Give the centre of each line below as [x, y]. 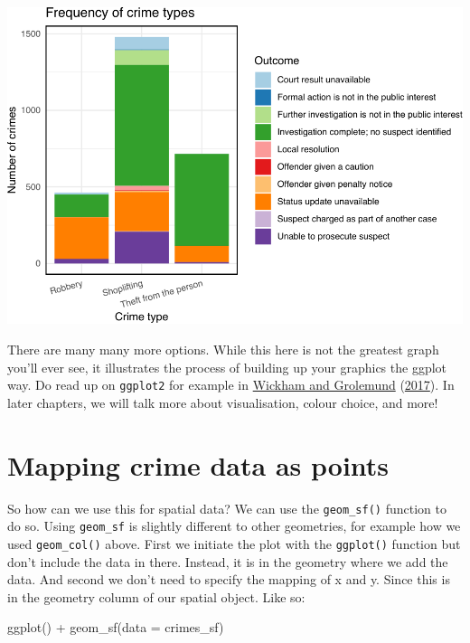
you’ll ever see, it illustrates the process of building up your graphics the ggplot [227, 367]
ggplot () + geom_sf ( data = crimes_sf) [116, 627]
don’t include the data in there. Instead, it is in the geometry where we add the [228, 561]
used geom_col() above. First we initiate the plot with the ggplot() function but [234, 543]
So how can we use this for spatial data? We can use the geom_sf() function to [227, 508]
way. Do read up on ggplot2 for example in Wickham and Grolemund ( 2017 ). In [231, 385]
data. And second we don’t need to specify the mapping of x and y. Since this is [229, 579]
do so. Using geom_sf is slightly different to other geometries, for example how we [234, 526]
